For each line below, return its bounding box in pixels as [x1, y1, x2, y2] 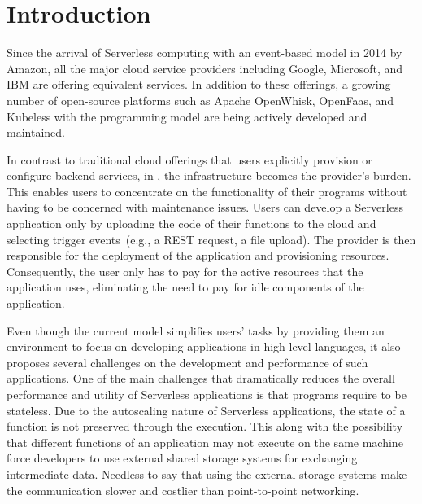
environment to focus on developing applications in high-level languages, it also [7, 338, 401, 355]
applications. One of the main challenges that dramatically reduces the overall [7, 370, 395, 387]
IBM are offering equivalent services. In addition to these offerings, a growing [7, 76, 391, 93]
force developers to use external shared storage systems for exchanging [7, 449, 358, 467]
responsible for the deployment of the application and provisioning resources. [7, 247, 389, 264]
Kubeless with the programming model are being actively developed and [7, 107, 368, 125]
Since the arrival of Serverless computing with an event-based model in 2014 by [7, 44, 402, 61]
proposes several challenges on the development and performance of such [7, 353, 368, 370]
